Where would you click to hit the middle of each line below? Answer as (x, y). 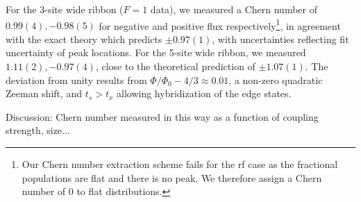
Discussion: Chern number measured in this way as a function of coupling (162, 116)
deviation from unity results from (76, 79)
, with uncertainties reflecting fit (280, 39)
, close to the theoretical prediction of (175, 66)
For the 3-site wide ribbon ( (65, 9)
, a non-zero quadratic (276, 79)
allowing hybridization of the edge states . (204, 93)
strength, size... (38, 130)
